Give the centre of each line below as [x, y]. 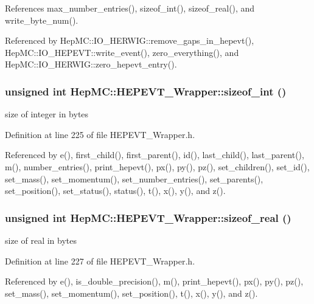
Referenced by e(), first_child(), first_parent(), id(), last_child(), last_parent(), [155, 155]
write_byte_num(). [42, 20]
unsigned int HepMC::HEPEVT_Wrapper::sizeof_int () [146, 91]
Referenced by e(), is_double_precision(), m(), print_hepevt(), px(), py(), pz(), [154, 281]
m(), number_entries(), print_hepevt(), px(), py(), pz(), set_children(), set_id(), [157, 166]
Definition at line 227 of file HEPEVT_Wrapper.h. [100, 261]
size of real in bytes [41, 240]
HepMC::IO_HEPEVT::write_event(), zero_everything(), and [122, 52]
